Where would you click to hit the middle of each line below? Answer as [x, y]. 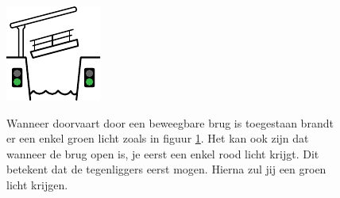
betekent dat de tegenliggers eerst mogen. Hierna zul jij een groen [166, 169]
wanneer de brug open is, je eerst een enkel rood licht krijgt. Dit [163, 153]
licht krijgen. [37, 184]
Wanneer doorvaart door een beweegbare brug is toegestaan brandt [170, 122]
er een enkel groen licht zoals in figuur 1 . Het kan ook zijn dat [158, 138]
